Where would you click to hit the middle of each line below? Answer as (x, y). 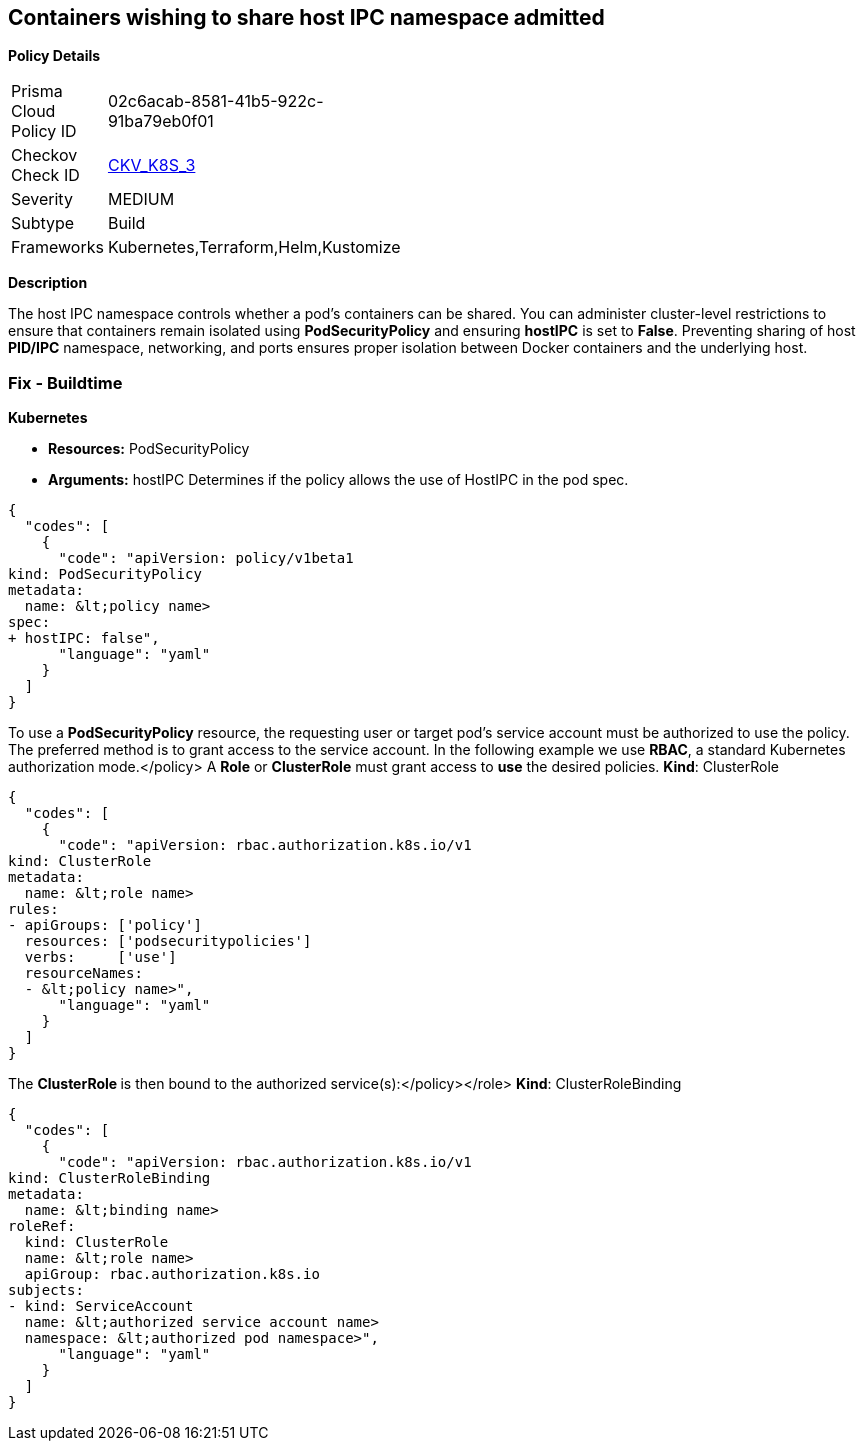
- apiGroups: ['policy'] (105, 925)
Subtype (43, 223)
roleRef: (42, 1226)
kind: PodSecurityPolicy (105, 574)
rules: (33, 909)
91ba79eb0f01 (160, 121)
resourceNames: (83, 973)
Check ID (45, 175)
